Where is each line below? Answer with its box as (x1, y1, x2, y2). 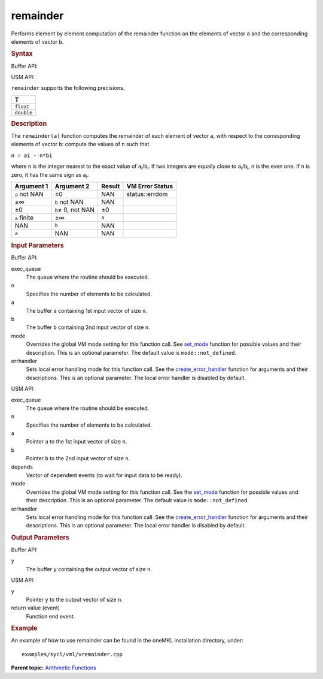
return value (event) (11, 604, 60, 611)
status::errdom (126, 189, 168, 198)
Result (101, 182, 120, 190)
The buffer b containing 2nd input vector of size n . (26, 324, 150, 331)
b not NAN (54, 198, 84, 206)
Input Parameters (11, 241, 64, 249)
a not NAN (14, 189, 44, 198)
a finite (14, 213, 34, 222)
